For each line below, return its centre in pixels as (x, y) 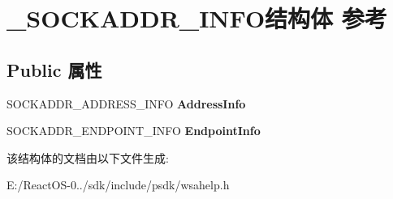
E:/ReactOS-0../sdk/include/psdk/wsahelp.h (118, 185)
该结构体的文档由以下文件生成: (88, 157)
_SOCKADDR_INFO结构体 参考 (197, 18)
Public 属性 (54, 69)
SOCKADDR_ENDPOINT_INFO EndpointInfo (134, 131)
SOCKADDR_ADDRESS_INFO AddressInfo (126, 103)
